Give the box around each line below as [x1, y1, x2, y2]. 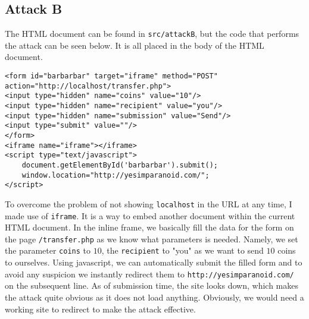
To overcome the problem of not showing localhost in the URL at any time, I [5, 197, 292, 210]
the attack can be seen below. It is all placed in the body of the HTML [5, 39, 264, 51]
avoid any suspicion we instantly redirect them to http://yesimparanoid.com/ [5, 267, 294, 280]
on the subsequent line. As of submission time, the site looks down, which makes [5, 279, 298, 292]
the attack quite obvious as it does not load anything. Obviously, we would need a [5, 290, 304, 303]
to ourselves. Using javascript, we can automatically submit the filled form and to [5, 256, 302, 269]
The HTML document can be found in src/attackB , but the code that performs [5, 27, 299, 40]
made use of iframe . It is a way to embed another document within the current [5, 209, 295, 222]
